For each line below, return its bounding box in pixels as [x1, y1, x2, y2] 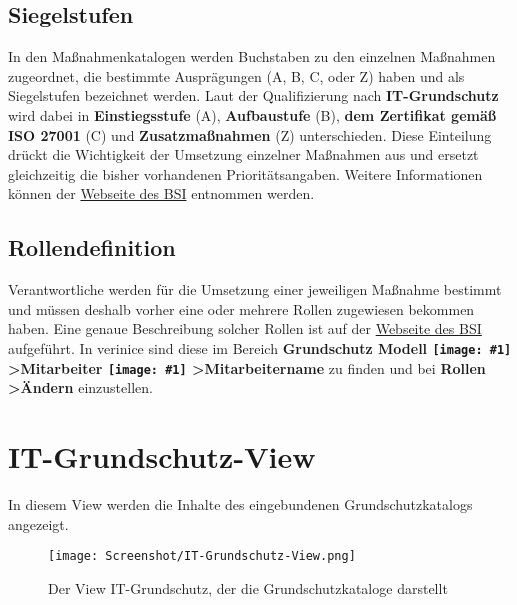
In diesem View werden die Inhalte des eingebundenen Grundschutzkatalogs [8, 493, 473, 514]
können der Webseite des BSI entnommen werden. [8, 183, 315, 204]
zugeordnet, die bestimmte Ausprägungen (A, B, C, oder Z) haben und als [8, 65, 465, 86]
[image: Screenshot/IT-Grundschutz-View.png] [48, 549, 356, 564]
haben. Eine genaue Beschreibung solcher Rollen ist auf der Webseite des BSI [8, 318, 482, 339]
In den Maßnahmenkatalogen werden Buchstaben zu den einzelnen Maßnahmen [8, 46, 496, 67]
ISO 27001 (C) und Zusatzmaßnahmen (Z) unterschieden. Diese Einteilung [8, 124, 492, 145]
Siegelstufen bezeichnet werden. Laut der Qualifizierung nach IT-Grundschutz [8, 85, 499, 106]
